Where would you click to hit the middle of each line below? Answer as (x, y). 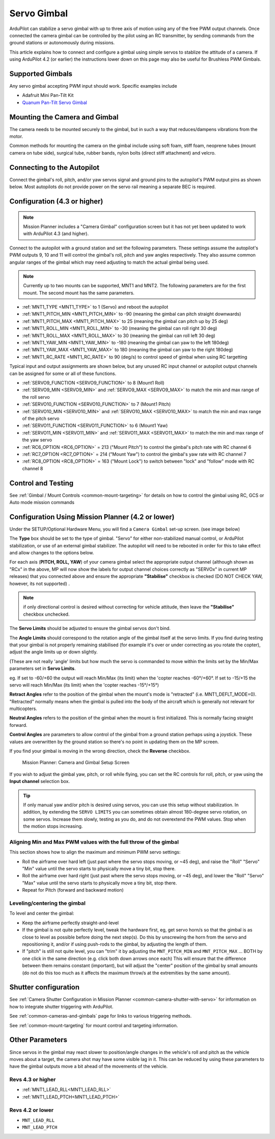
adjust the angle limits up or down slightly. (53, 652)
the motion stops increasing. (53, 826)
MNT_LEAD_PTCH (40, 1128)
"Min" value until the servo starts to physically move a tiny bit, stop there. (99, 869)
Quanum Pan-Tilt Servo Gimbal (55, 103)
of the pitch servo (41, 418)
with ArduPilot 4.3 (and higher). (56, 234)
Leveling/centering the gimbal (48, 903)
